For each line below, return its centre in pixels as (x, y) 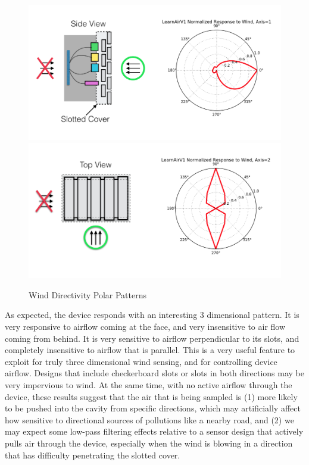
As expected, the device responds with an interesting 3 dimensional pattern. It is (152, 315)
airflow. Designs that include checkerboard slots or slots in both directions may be (154, 373)
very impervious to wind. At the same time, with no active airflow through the (149, 384)
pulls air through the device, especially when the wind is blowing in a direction (149, 443)
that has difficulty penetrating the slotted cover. (93, 455)
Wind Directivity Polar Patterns (88, 294)
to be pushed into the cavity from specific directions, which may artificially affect (153, 408)
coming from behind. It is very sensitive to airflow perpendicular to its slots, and (152, 338)
